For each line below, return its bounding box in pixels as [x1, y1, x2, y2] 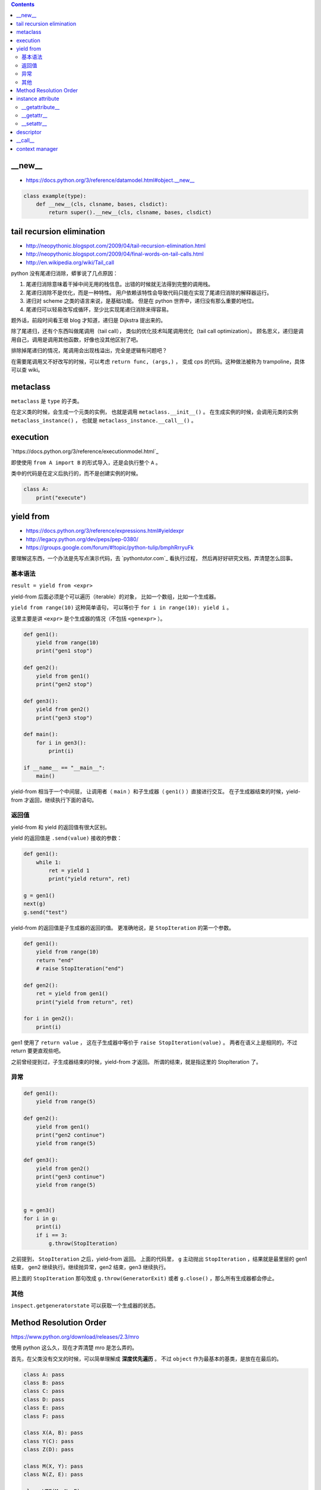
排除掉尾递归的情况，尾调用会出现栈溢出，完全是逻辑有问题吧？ [11, 347, 168, 354]
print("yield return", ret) [48, 876, 131, 882]
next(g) [23, 901, 46, 907]
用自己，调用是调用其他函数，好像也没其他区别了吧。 [11, 336, 141, 343]
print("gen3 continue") [36, 1173, 105, 1180]
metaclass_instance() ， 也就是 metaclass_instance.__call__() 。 [11, 417, 197, 424]
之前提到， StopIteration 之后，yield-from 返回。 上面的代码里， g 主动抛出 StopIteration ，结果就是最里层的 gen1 [11, 1255, 307, 1263]
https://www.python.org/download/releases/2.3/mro [11, 1333, 140, 1340]
